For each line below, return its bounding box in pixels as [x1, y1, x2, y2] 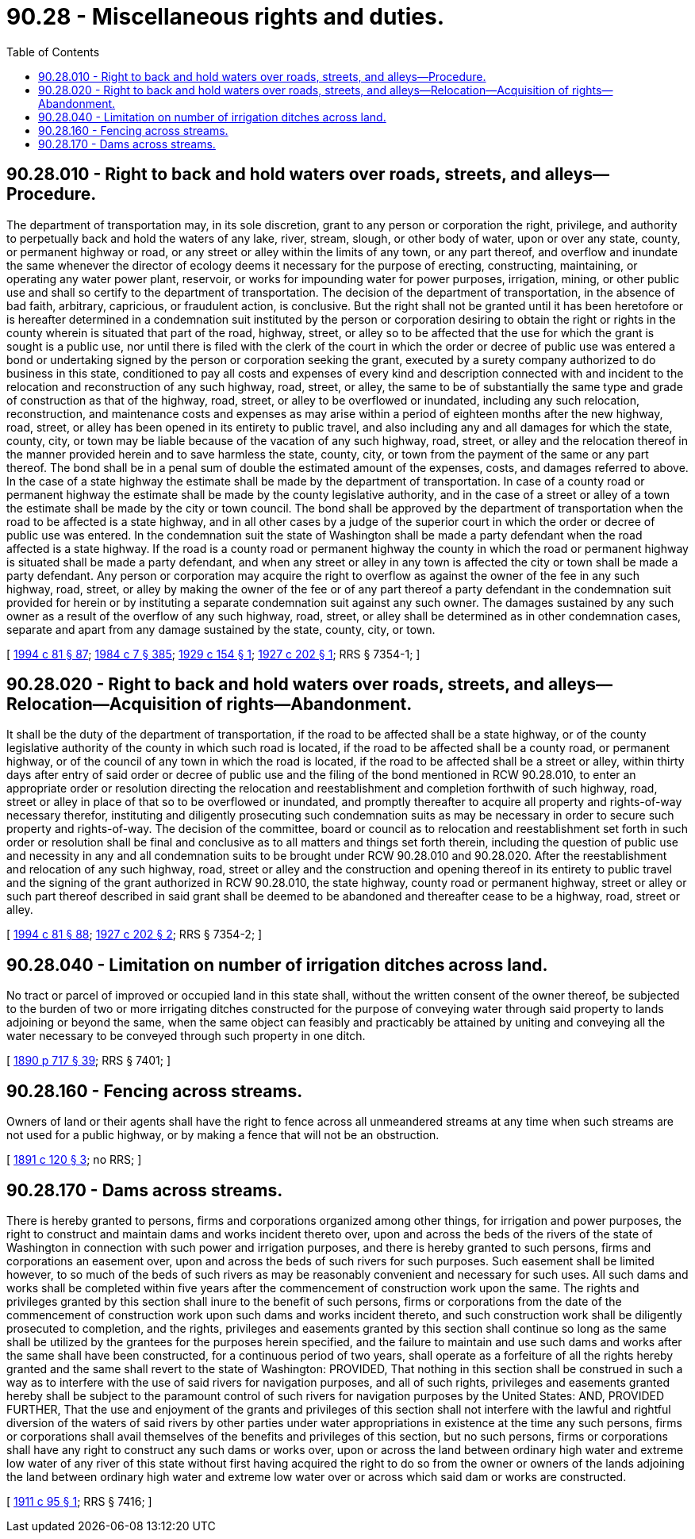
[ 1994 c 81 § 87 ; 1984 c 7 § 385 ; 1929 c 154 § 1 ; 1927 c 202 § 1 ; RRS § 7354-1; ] [6, 647, 420, 661]
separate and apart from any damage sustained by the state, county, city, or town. [6, 622, 436, 636]
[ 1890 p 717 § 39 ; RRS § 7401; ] [6, 1054, 171, 1068]
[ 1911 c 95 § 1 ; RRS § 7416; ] [6, 1494, 152, 1508]
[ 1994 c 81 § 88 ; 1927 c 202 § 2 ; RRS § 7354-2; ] [6, 927, 263, 942]
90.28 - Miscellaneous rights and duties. [6, 3, 444, 30]
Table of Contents [6, 44, 100, 59]
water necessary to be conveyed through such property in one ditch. [6, 1029, 366, 1043]
